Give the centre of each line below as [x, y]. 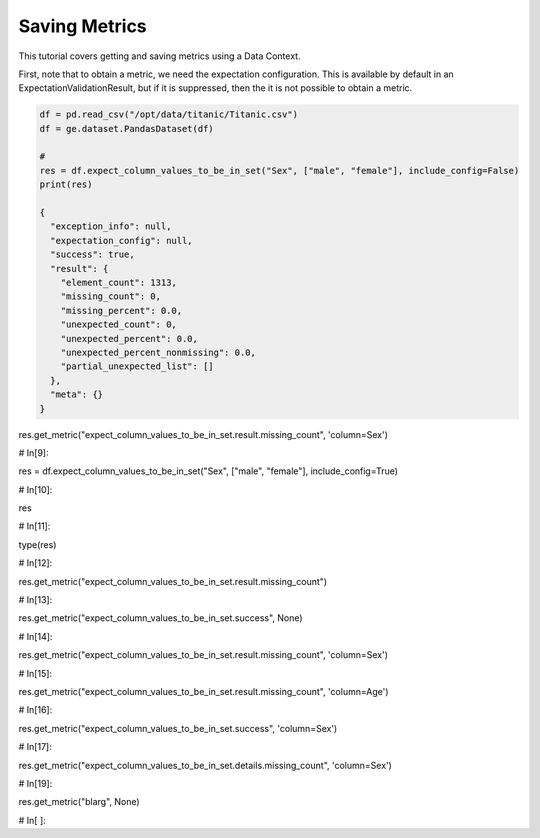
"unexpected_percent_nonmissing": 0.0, [158, 352]
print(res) [66, 184]
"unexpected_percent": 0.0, [129, 338]
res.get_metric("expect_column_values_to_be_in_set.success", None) [161, 618]
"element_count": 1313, [118, 282]
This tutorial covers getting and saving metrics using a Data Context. [159, 56]
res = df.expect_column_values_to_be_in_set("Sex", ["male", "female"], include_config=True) [208, 471]
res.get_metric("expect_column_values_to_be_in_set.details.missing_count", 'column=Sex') [205, 765]
